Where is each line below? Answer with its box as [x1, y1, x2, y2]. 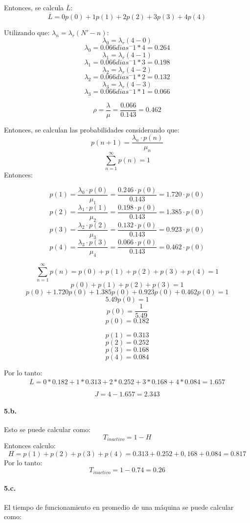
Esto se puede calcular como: [4, 424, 91, 435]
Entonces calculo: [4, 440, 56, 451]
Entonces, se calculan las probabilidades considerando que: [4, 124, 180, 134]
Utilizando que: [4, 27, 50, 37]
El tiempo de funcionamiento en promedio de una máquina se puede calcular [4, 501, 234, 512]
